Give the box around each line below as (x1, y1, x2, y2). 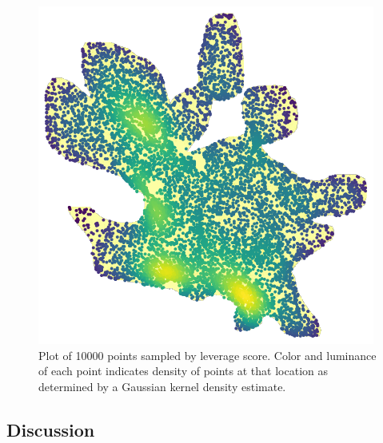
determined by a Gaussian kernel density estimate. (38, 378, 286, 394)
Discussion (6, 417, 95, 441)
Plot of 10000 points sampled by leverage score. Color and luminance (38, 346, 377, 363)
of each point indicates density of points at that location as (38, 362, 328, 379)
